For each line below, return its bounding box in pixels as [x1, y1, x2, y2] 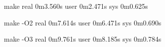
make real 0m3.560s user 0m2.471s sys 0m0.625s [4, 1, 148, 11]
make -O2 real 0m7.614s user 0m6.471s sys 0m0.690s [4, 17, 162, 27]
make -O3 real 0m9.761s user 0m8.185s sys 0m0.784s [4, 34, 162, 44]
